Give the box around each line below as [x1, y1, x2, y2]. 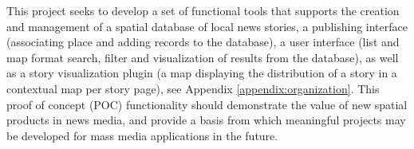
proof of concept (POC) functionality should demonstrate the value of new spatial [6, 96, 408, 112]
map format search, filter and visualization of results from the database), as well [6, 49, 399, 65]
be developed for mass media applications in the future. [6, 127, 278, 143]
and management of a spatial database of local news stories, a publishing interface [6, 18, 408, 34]
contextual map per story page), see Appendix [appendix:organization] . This [6, 80, 380, 96]
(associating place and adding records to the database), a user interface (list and [6, 33, 400, 50]
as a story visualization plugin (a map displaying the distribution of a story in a [6, 65, 397, 81]
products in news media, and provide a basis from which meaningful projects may [6, 112, 406, 128]
